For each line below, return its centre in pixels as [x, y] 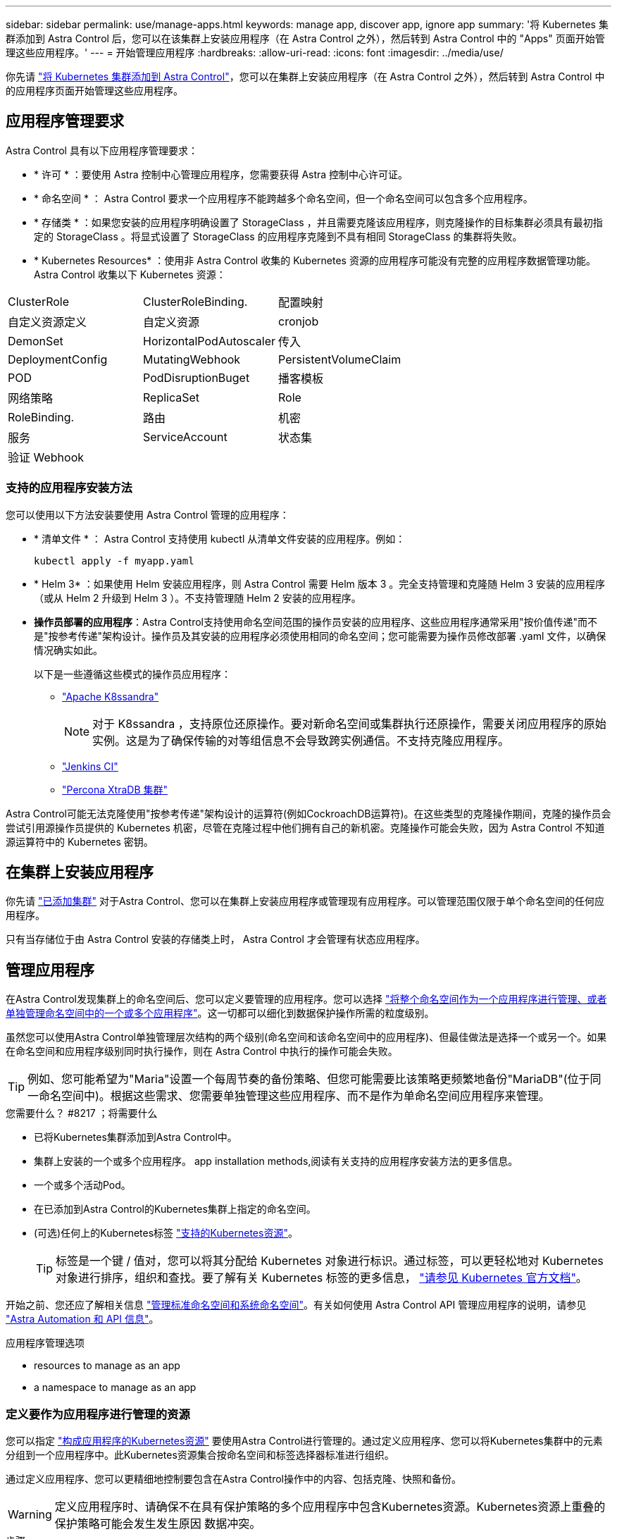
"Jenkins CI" [90, 766]
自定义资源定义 [48, 322]
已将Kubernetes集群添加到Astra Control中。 [136, 1137]
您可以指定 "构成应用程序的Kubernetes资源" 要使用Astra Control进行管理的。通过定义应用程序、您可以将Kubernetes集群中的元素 [304, 1441]
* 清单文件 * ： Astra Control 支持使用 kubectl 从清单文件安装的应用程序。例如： [220, 538]
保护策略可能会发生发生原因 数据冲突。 [158, 1524]
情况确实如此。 [68, 650]
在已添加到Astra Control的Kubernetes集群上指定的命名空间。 [175, 1209]
